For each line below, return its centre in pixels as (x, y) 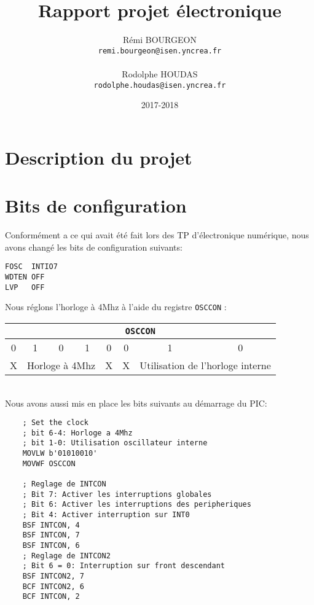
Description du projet (99, 157)
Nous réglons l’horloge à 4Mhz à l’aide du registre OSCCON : (116, 307)
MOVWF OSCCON (49, 463)
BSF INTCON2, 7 (53, 576)
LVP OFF (25, 287)
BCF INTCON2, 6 (53, 586)
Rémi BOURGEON (160, 40)
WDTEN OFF (25, 277)
